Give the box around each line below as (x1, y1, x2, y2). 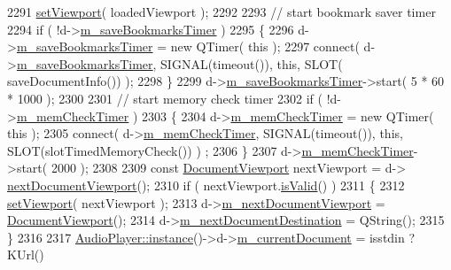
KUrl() (7, 245, 44, 264)
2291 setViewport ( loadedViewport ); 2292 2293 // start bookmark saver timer (7, 3, 436, 20)
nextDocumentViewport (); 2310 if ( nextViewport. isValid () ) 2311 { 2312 (7, 175, 405, 194)
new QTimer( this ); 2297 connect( (170, 37, 360, 56)
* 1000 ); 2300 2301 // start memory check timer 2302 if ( (7, 89, 323, 107)
